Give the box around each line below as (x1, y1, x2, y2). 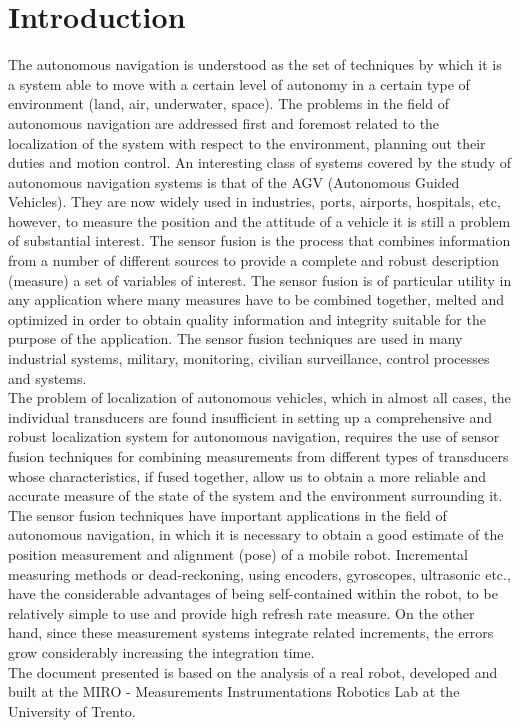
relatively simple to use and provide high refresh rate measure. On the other (8, 602, 475, 623)
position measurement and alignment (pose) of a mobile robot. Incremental (8, 543, 469, 564)
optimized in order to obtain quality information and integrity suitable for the (8, 308, 486, 329)
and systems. (8, 367, 87, 388)
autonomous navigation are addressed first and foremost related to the (8, 112, 440, 133)
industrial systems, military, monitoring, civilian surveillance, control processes (8, 348, 490, 369)
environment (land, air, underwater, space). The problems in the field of (8, 93, 449, 114)
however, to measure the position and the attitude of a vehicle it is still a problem (8, 210, 511, 231)
